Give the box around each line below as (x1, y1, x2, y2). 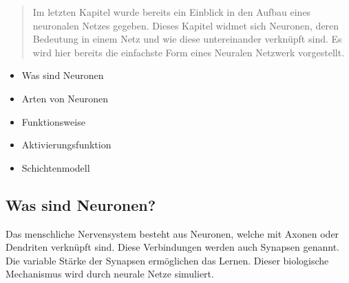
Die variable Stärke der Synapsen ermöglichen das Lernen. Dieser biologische (6, 253, 329, 267)
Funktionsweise (21, 114, 85, 128)
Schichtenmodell (21, 160, 90, 174)
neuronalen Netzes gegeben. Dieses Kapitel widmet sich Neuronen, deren (32, 18, 339, 32)
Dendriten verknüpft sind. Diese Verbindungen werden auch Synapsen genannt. (6, 240, 340, 254)
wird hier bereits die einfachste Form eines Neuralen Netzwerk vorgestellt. (32, 45, 345, 59)
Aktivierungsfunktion (21, 137, 112, 152)
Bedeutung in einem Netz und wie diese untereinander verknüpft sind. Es (32, 32, 342, 46)
